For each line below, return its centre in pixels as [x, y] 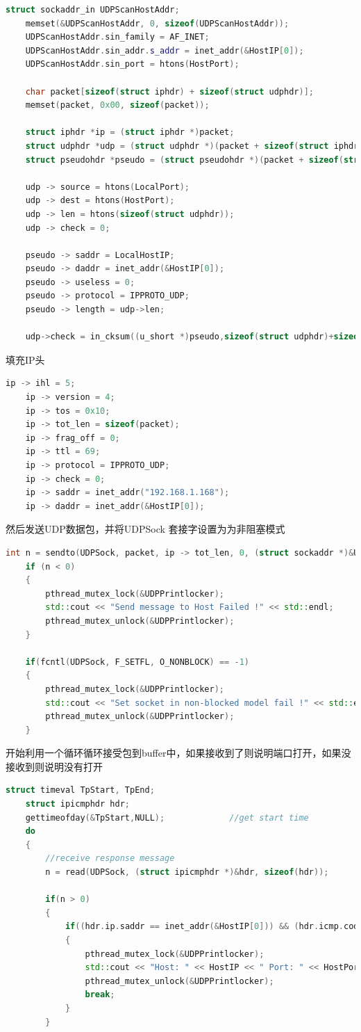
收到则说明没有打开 [59, 766]
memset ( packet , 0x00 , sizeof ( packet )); [117, 105]
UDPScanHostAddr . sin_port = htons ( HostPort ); [132, 64]
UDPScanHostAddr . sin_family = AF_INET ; [117, 37]
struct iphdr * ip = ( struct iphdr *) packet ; [130, 132]
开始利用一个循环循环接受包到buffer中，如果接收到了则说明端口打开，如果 [174, 753]
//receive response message [110, 858]
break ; [100, 995]
